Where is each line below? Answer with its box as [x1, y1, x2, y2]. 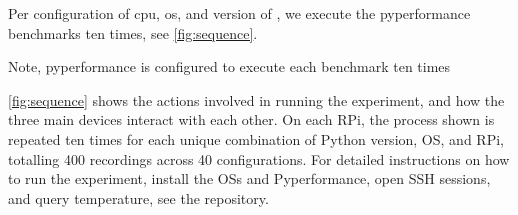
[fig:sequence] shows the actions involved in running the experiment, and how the [8, 89, 505, 110]
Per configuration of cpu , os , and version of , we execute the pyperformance [8, 3, 471, 23]
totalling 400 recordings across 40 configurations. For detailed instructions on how [8, 148, 510, 169]
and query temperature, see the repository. [8, 187, 269, 208]
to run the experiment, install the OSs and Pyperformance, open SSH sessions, [8, 168, 491, 189]
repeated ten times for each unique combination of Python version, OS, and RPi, [8, 128, 504, 149]
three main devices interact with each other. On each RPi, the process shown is [8, 109, 495, 130]
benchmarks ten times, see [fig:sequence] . [8, 22, 258, 43]
